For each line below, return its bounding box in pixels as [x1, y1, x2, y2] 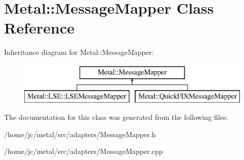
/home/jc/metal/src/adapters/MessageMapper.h [4, 129, 156, 139]
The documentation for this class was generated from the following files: [4, 112, 228, 122]
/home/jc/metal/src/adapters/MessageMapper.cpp [4, 146, 163, 156]
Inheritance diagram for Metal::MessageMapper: [4, 47, 154, 57]
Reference [4, 17, 75, 38]
